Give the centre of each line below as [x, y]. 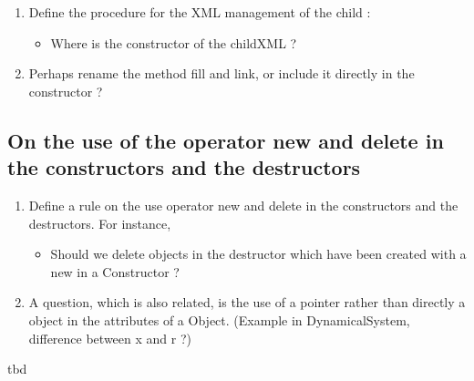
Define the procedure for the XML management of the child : [200, 12]
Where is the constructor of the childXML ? [174, 42]
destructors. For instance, [100, 223]
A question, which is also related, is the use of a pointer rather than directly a [247, 302]
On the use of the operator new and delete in [226, 140]
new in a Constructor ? [115, 271]
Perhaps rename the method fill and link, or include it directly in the [222, 73]
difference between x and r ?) [110, 338]
